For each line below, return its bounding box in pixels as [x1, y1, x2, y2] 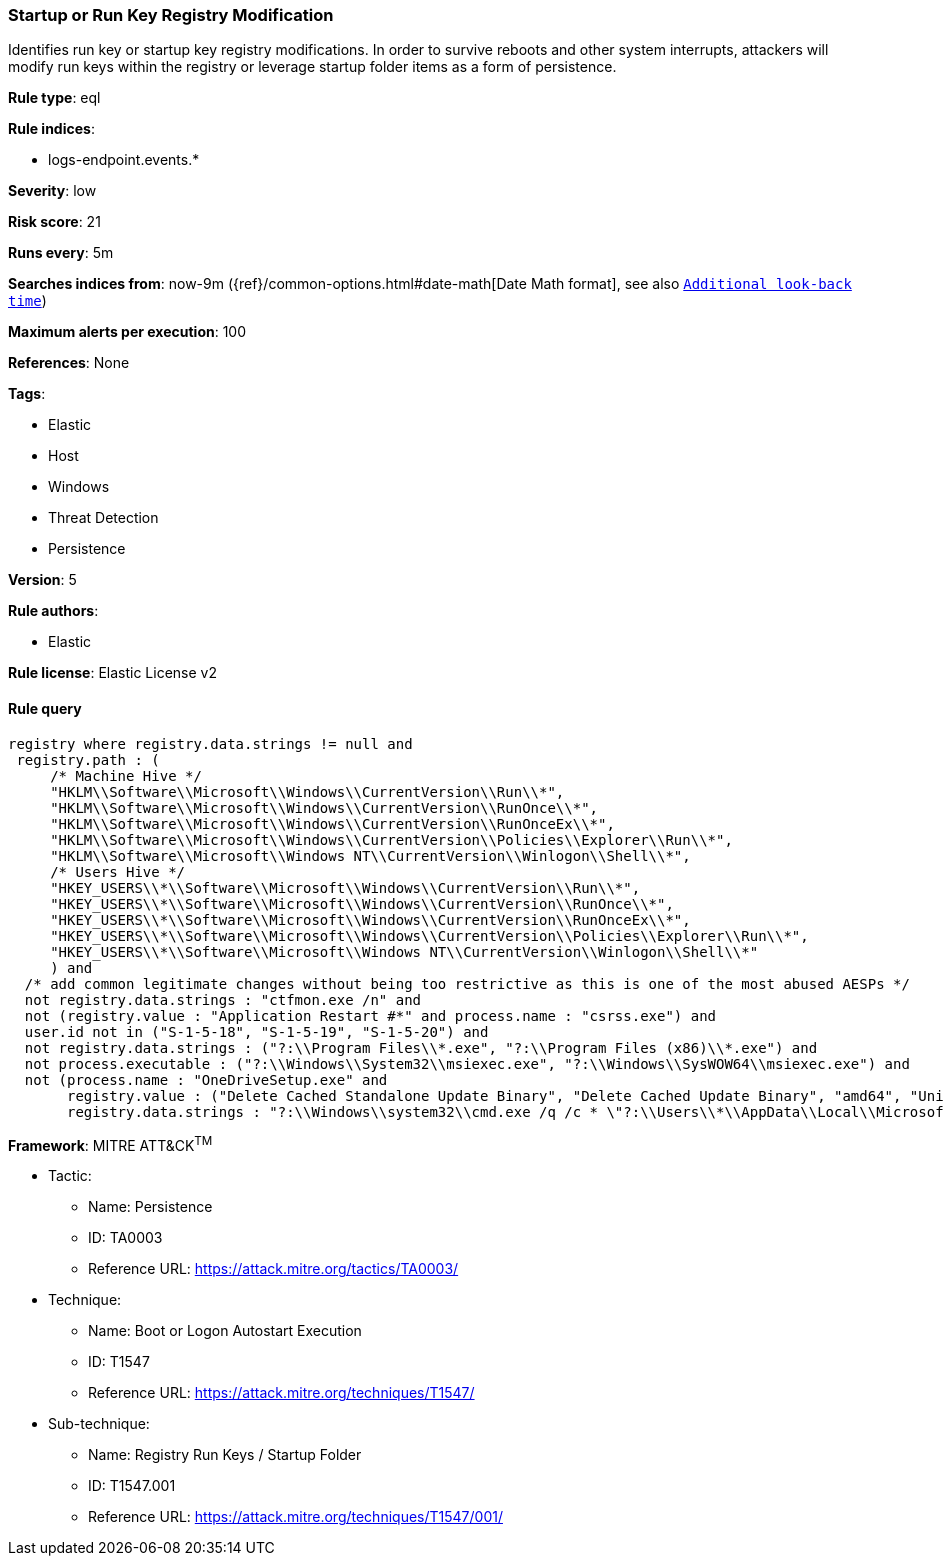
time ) [8, 292, 47, 310]
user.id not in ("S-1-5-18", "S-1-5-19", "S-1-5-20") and [24, 1023, 489, 1040]
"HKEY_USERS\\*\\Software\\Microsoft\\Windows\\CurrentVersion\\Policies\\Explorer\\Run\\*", [50, 927, 809, 944]
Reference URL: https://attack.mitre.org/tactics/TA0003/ [88, 1260, 459, 1278]
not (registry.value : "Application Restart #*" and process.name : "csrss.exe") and [24, 1007, 717, 1024]
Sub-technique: [48, 1415, 150, 1433]
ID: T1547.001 [88, 1477, 176, 1495]
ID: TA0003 [88, 1229, 163, 1247]
